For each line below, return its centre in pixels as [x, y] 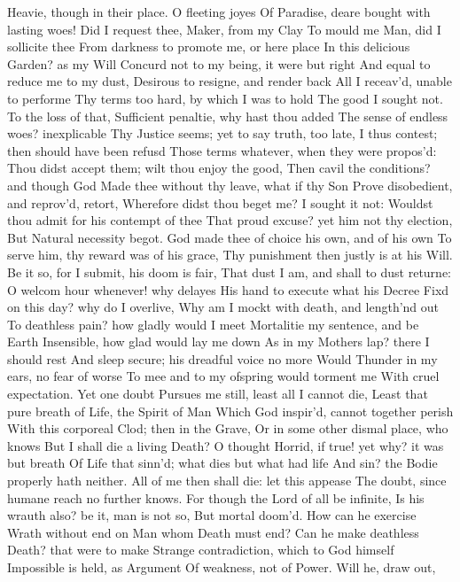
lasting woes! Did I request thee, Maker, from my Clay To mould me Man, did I [224, 29]
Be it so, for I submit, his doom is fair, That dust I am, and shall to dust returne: [230, 272]
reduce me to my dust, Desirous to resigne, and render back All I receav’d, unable [230, 81]
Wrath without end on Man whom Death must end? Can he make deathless [213, 532]
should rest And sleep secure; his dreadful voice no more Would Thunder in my [222, 358]
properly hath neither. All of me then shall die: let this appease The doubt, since [227, 481]
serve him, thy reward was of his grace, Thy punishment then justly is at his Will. [230, 255]
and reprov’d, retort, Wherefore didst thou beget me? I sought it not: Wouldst [220, 202]
